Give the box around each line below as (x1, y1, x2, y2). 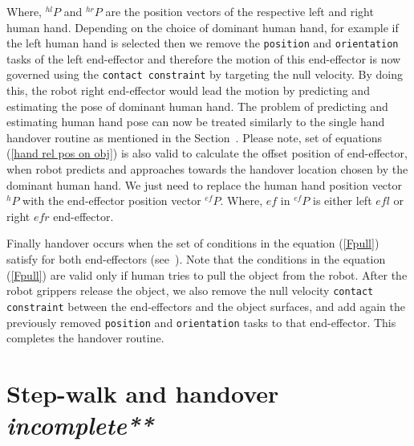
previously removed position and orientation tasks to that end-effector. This (6, 313, 396, 330)
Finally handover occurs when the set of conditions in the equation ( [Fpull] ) (6, 235, 379, 252)
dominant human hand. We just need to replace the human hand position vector (6, 176, 402, 193)
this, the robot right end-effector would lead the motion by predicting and (6, 82, 370, 99)
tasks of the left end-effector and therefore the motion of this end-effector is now (6, 50, 401, 67)
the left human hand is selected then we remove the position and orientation (6, 35, 399, 51)
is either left (312, 192, 372, 209)
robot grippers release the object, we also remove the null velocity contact (6, 282, 374, 299)
